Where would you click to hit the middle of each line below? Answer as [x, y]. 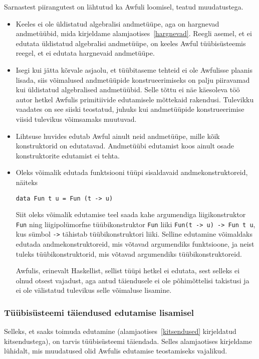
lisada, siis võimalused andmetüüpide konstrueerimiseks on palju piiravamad [133, 79]
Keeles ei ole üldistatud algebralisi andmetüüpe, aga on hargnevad [117, 23]
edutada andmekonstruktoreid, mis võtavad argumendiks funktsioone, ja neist [135, 244]
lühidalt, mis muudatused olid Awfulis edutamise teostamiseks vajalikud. [116, 351]
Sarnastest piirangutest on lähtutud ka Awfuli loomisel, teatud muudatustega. [124, 7]
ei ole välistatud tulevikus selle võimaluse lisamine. [94, 290]
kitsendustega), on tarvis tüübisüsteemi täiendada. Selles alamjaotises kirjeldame [128, 341]
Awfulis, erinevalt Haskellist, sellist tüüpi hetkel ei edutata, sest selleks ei [128, 271]
